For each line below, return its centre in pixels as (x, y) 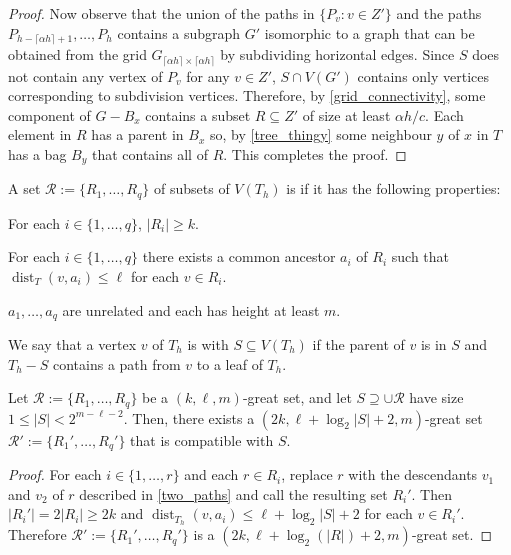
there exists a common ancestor (239, 256)
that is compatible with (202, 439)
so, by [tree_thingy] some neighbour (321, 134)
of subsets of (191, 188)
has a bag (37, 153)
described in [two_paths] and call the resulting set (233, 493)
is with (208, 344)
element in (40, 134)
